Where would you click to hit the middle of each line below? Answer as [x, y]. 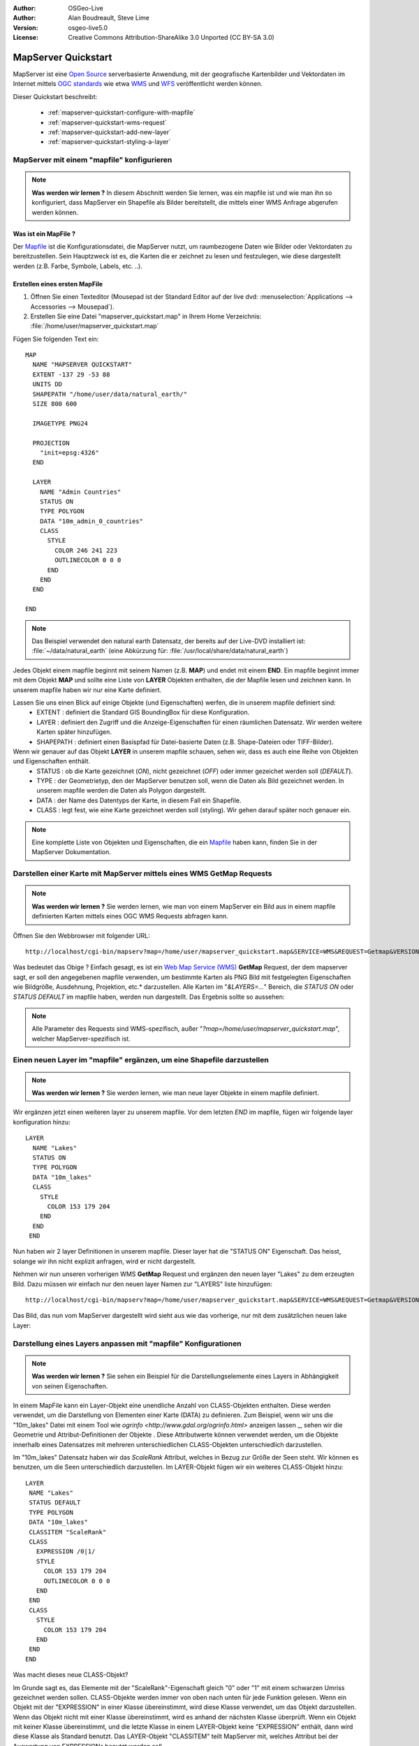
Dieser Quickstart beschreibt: [55, 96]
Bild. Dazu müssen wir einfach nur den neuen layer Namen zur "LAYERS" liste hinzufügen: [142, 1284]
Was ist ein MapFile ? [44, 233]
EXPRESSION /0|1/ [66, 1551]
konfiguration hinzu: [42, 1122]
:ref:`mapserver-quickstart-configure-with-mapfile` [122, 112]
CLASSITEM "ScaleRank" [68, 1532]
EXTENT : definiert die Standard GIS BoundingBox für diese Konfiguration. [143, 712]
